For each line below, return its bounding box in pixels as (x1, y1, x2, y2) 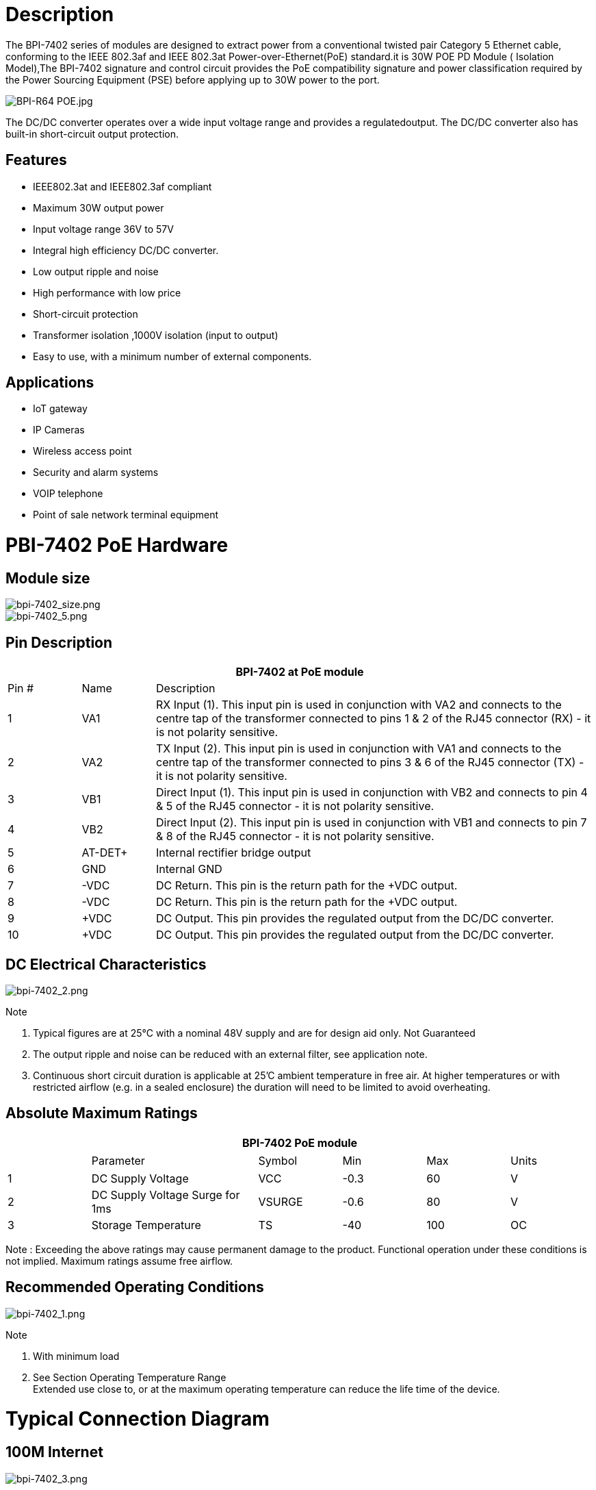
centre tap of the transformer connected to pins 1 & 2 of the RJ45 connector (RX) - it (156, 711, 591, 726)
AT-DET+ (81, 846, 128, 860)
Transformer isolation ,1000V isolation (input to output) (33, 329, 278, 341)
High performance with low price (33, 286, 181, 299)
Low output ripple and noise (33, 265, 159, 277)
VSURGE (258, 1194, 303, 1209)
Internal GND (156, 862, 222, 876)
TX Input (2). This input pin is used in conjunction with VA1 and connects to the (156, 742, 562, 756)
